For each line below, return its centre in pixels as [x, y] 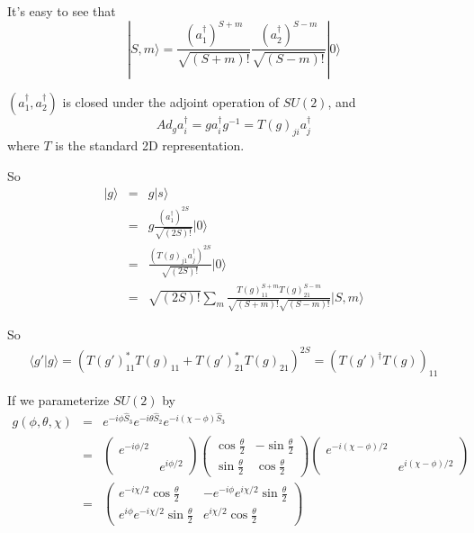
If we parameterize [58, 400]
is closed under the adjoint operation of [171, 101]
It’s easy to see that [62, 11]
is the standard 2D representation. [150, 145]
